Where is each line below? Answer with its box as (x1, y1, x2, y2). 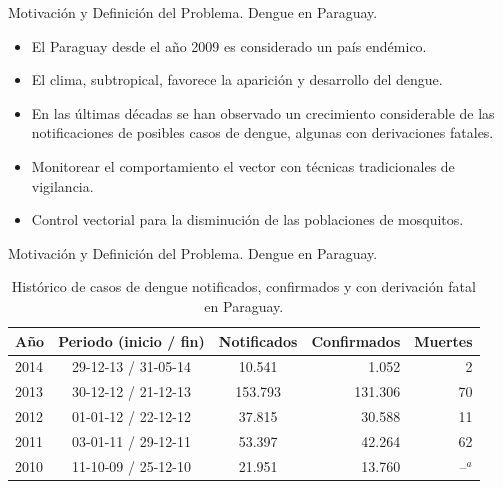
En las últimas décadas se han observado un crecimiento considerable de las (31, 102, 495, 123)
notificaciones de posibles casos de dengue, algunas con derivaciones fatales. (31, 122, 494, 143)
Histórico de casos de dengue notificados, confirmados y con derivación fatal (11, 276, 476, 297)
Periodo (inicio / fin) (58, 330, 205, 351)
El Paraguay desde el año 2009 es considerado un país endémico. (31, 35, 427, 56)
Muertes (414, 330, 473, 351)
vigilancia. (31, 175, 94, 196)
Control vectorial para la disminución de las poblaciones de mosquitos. (31, 209, 464, 230)
